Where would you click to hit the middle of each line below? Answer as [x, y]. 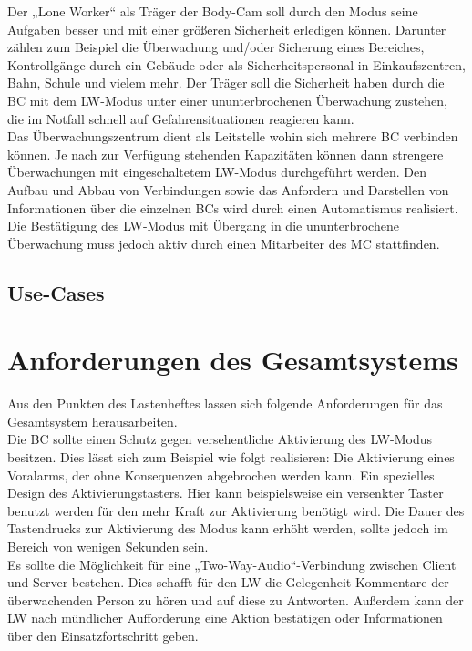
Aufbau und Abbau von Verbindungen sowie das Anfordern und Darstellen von [228, 189]
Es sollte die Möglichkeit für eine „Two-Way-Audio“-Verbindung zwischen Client [232, 564]
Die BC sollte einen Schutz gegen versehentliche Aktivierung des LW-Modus [220, 439]
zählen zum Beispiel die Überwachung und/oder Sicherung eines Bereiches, [216, 47]
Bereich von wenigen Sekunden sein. [108, 546]
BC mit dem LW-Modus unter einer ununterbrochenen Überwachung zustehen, [227, 100]
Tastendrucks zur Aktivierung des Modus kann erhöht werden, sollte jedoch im [228, 528]
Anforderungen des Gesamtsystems [233, 360]
